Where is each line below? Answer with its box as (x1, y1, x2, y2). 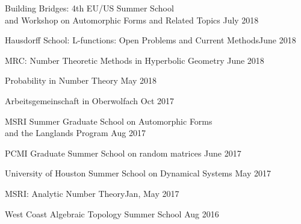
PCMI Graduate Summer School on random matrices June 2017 (5, 146, 241, 159)
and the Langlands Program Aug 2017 (5, 126, 146, 139)
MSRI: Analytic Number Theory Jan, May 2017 (5, 187, 179, 199)
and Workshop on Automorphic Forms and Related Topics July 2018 (5, 13, 259, 26)
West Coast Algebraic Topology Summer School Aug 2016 (5, 207, 219, 220)
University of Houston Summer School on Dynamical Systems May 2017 (5, 167, 271, 179)
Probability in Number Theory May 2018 (5, 74, 157, 87)
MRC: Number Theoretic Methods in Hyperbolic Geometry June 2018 (5, 54, 264, 66)
